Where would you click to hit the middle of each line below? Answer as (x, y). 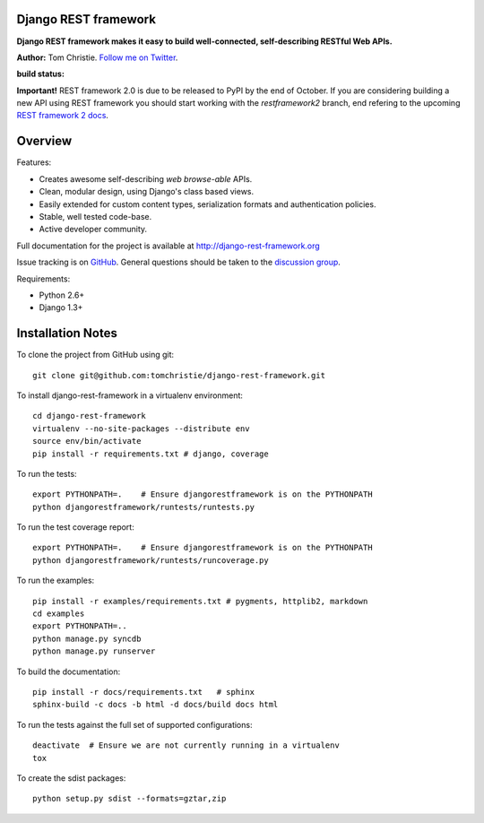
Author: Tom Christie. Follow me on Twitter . (97, 57)
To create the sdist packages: (71, 778)
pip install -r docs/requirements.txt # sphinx (144, 692)
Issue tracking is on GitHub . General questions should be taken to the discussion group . (178, 262)
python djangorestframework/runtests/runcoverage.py (151, 560)
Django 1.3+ (61, 308)
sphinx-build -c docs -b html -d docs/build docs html (156, 705)
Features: (34, 162)
